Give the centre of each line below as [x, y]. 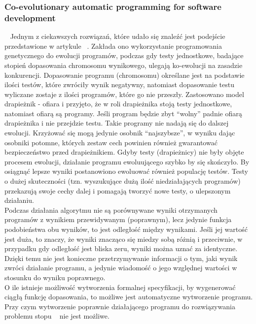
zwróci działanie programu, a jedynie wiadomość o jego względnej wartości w [121, 268]
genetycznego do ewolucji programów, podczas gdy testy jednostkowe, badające [124, 55]
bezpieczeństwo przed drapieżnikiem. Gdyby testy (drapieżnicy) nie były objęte [124, 152]
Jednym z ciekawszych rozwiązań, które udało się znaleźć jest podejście [118, 36]
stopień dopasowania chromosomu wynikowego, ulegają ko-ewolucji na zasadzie [124, 65]
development [30, 17]
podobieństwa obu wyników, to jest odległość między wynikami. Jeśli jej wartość [126, 229]
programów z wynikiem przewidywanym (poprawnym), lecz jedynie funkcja [118, 219]
